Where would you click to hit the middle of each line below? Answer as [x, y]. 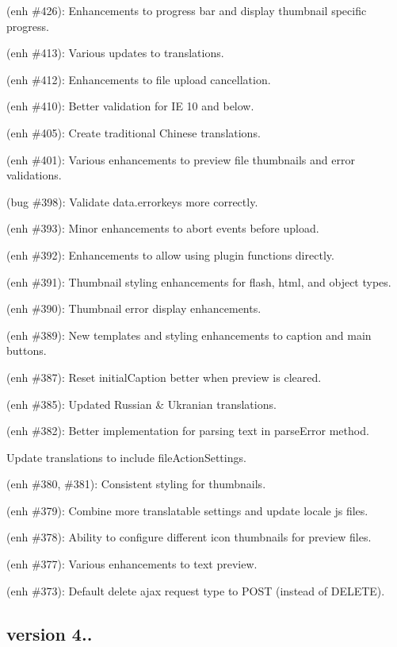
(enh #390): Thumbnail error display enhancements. [134, 308]
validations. [34, 175]
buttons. [27, 350]
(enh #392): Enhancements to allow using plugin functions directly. [170, 254]
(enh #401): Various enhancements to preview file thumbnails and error [181, 159]
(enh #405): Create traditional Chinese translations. [134, 132]
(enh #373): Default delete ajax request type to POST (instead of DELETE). [196, 590]
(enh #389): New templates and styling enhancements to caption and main [189, 335]
